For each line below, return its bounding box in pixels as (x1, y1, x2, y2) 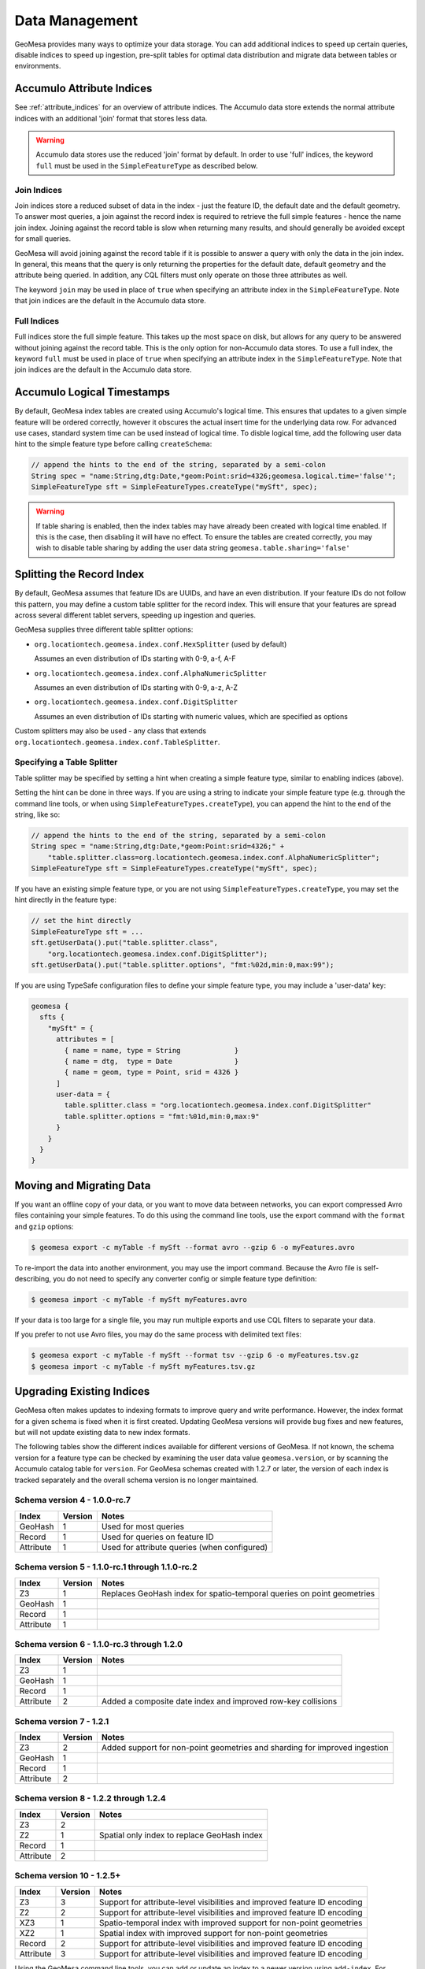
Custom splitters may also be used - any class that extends (14, 726, 207, 736)
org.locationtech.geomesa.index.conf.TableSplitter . (14, 737, 220, 747)
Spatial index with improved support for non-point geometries (98, 1927, 328, 1938)
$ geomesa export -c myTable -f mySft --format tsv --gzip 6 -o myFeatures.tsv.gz (31, 1351, 360, 1360)
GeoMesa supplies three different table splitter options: (14, 625, 194, 634)
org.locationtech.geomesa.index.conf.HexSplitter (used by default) (34, 639, 287, 649)
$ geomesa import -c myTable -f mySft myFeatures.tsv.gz (31, 1362, 256, 1370)
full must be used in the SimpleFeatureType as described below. (35, 161, 258, 170)
